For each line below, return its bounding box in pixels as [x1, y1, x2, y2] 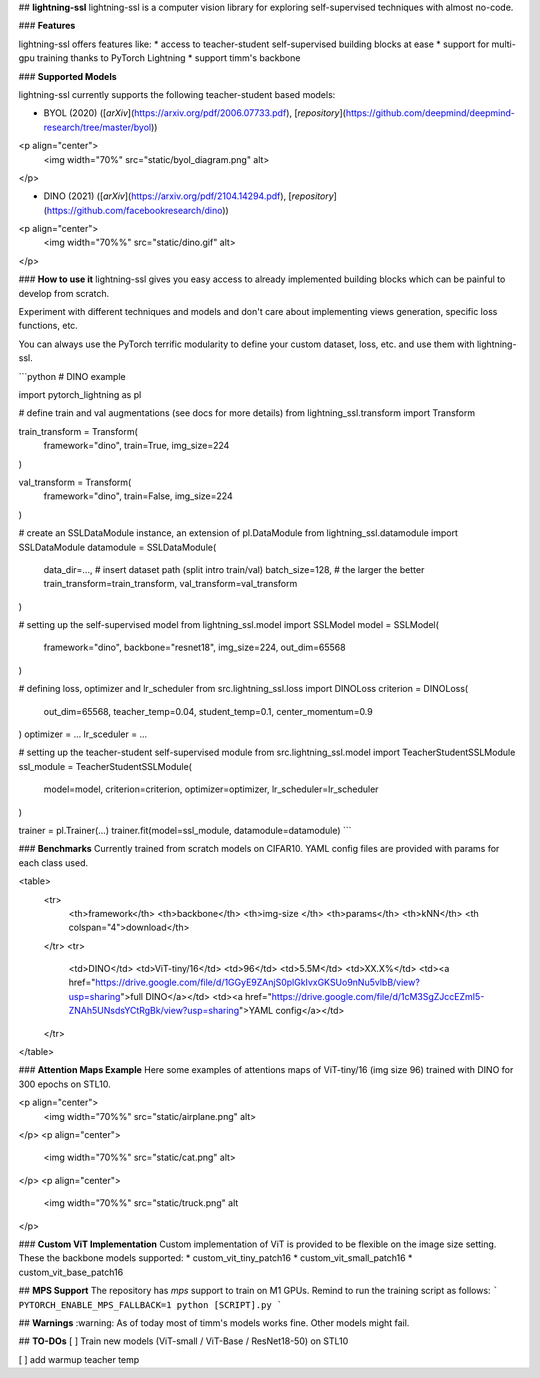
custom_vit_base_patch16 [18, 1266, 124, 1278]
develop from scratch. [18, 287, 110, 299]
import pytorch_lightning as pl [18, 388, 142, 400]
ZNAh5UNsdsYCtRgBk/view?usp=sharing [68, 1005, 240, 1017]
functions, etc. [18, 320, 79, 332]
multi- [491, 38, 517, 50]
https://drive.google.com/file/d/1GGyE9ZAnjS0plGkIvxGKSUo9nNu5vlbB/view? [95, 976, 420, 989]
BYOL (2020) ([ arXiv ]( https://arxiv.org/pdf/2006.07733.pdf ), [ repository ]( [43, 107, 347, 119]
